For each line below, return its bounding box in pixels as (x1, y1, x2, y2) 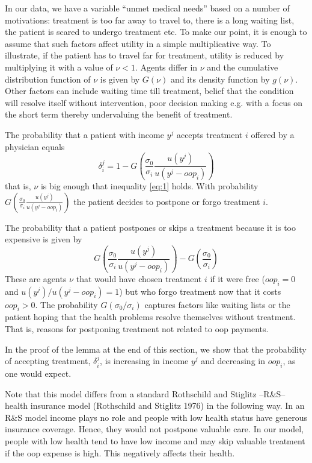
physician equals (5, 140, 65, 153)
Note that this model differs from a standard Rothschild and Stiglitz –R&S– (5, 387, 286, 400)
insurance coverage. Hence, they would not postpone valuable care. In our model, (5, 423, 304, 435)
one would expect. (5, 367, 72, 379)
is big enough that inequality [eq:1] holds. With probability (40, 180, 258, 192)
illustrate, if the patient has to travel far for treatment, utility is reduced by (5, 49, 284, 61)
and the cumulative (207, 60, 278, 73)
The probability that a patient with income (5, 128, 164, 140)
